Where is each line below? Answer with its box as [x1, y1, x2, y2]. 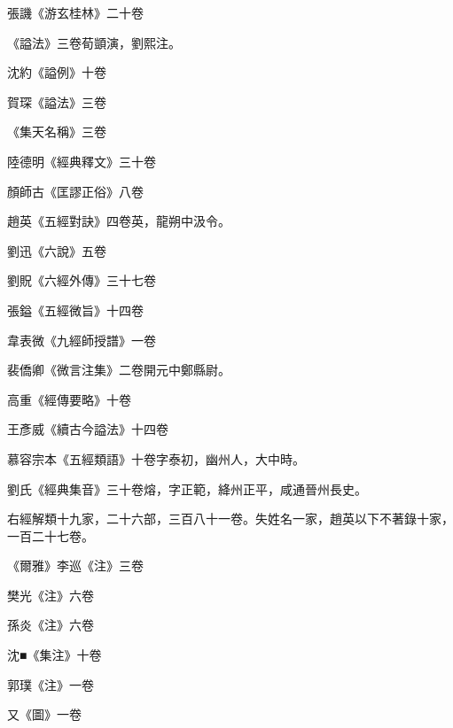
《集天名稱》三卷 [7, 122, 106, 141]
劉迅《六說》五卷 [7, 241, 106, 259]
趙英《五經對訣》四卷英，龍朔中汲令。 [7, 212, 230, 230]
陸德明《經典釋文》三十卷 [7, 151, 156, 170]
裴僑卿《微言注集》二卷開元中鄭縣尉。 [7, 360, 230, 379]
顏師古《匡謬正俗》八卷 [7, 182, 144, 200]
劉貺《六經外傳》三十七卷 [7, 271, 156, 290]
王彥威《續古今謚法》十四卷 [7, 420, 168, 438]
